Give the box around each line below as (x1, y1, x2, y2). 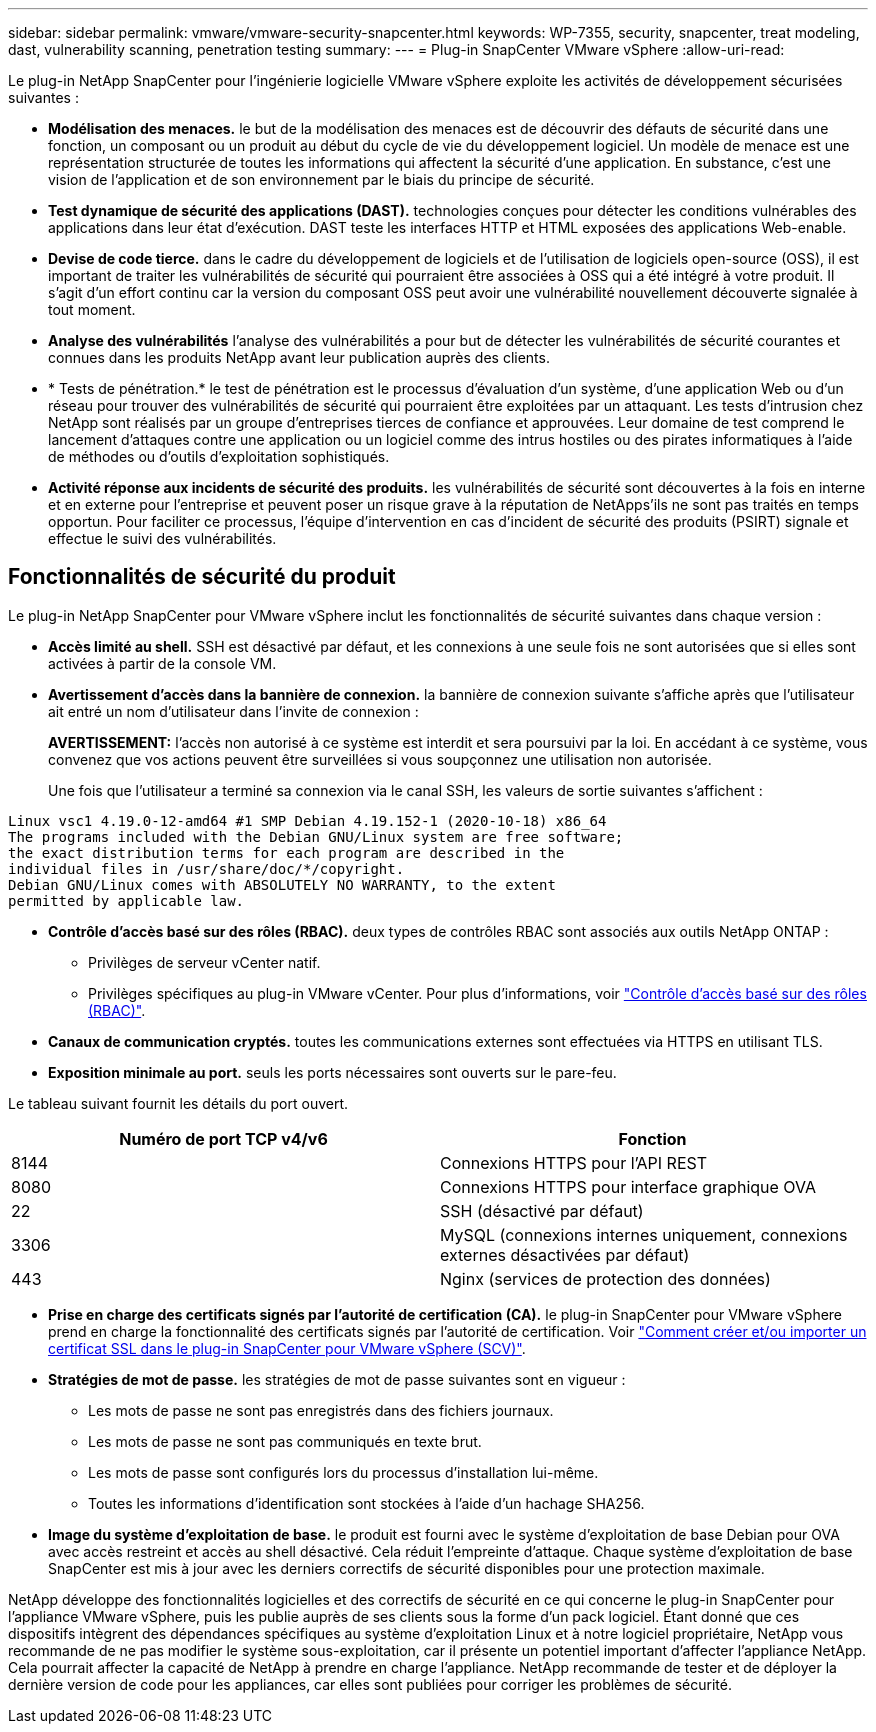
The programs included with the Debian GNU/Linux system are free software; (8, 828, 624, 845)
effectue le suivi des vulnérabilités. (48, 530, 277, 547)
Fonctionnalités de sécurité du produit (8, 564, 396, 590)
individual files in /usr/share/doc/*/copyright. (8, 860, 405, 877)
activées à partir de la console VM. (48, 654, 277, 672)
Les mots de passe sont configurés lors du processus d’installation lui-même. (88, 1463, 599, 1481)
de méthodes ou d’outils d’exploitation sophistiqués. (48, 448, 390, 465)
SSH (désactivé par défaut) (440, 1200, 644, 1221)
